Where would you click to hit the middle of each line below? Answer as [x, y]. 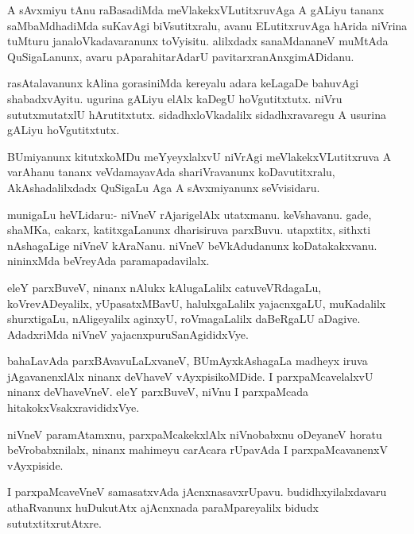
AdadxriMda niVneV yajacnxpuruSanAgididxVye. [128, 334]
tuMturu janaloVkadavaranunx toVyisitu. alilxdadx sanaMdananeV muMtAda [198, 41]
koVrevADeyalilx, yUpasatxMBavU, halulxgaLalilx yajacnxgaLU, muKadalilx [197, 303]
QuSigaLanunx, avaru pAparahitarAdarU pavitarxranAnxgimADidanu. [181, 56]
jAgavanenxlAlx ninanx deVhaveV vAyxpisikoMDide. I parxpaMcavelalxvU [190, 376]
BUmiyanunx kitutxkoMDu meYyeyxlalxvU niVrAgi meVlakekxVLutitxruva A [199, 156]
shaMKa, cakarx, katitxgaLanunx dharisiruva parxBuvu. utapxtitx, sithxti [189, 230]
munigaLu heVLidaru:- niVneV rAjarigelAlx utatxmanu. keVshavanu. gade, [190, 214]
